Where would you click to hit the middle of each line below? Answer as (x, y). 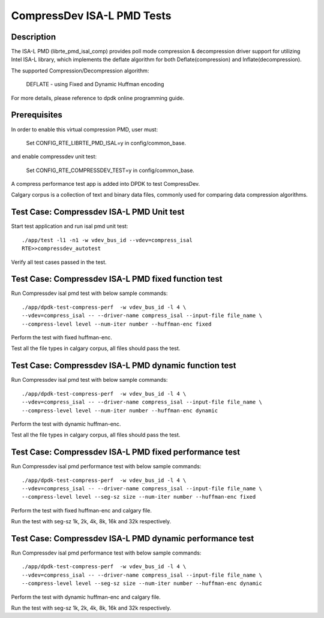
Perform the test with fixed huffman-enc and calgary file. (82, 510)
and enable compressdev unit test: (54, 156)
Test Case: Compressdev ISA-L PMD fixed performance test (126, 452)
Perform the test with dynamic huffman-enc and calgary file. (86, 597)
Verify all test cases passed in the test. (59, 262)
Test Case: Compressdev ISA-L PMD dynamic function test (124, 366)
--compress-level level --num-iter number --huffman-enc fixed (117, 324)
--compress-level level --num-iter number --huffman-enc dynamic (120, 410)
